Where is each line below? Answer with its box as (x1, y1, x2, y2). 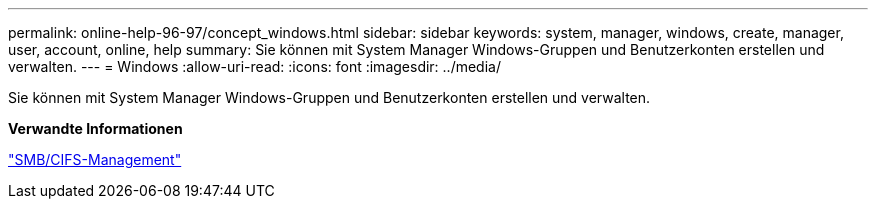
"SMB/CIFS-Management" (8, 151, 182, 168)
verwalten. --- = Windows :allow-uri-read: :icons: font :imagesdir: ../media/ (8, 58, 501, 75)
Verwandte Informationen (8, 120, 183, 137)
